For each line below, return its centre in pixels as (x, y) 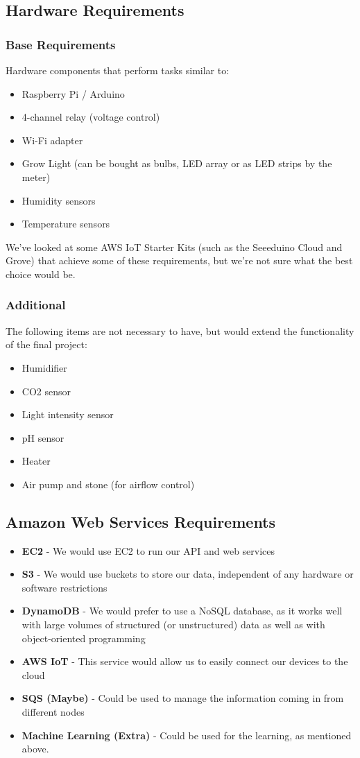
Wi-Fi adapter (52, 140)
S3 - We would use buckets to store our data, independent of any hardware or (188, 574)
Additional (36, 305)
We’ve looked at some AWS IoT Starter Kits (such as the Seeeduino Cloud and (174, 247)
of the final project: (46, 344)
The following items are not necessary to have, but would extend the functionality (180, 330)
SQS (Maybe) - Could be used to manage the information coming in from (183, 698)
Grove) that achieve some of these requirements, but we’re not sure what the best (179, 260)
